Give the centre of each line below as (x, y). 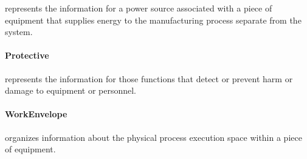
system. (19, 32)
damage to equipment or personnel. (71, 90)
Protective (27, 55)
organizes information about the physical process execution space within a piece (153, 137)
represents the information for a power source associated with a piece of (139, 8)
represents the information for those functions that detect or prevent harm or (149, 78)
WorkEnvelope (36, 114)
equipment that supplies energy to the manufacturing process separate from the (153, 20)
